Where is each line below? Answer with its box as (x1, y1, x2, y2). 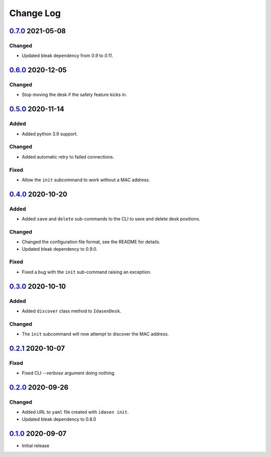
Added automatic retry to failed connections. (22, 154, 114, 160)
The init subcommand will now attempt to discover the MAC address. (22, 331, 169, 337)
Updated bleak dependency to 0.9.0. (22, 246, 98, 252)
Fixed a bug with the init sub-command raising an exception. (22, 269, 152, 275)
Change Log (9, 8, 61, 19)
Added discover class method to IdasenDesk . (22, 308, 121, 314)
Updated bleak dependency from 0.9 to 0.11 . (22, 53, 113, 59)
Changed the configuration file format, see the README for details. (22, 239, 161, 245)
